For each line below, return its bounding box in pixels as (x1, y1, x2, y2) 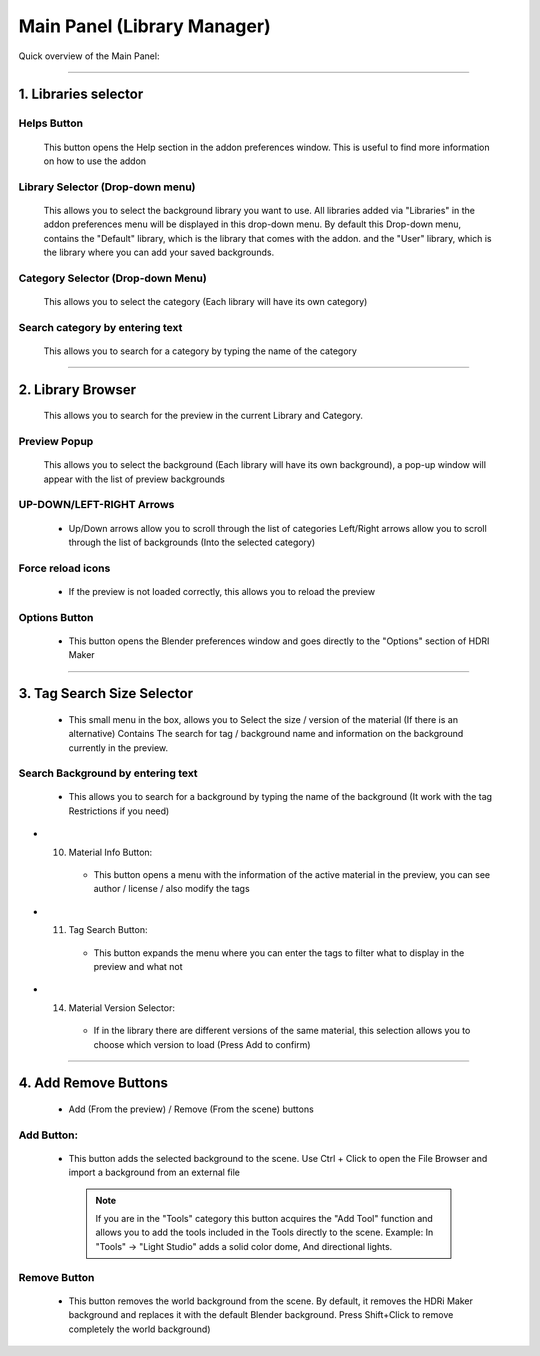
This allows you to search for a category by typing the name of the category (43, 345, 357, 357)
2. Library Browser (18, 381, 137, 398)
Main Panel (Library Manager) (18, 15, 271, 37)
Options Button (18, 610, 94, 624)
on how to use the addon (43, 155, 147, 167)
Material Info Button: (68, 846, 153, 858)
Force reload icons (18, 561, 111, 575)
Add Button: (18, 1128, 79, 1142)
